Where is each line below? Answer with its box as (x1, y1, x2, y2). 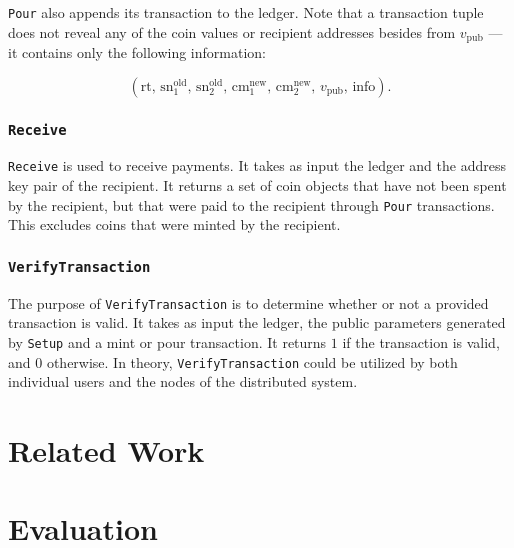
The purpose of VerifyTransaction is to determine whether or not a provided (8, 292, 489, 313)
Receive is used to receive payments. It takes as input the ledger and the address (8, 155, 506, 176)
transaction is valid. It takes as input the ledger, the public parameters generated (8, 312, 506, 333)
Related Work (8, 430, 205, 471)
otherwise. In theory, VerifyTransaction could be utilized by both (46, 351, 458, 372)
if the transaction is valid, (342, 332, 500, 353)
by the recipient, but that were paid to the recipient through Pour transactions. (8, 194, 495, 215)
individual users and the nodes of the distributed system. (8, 371, 358, 392)
